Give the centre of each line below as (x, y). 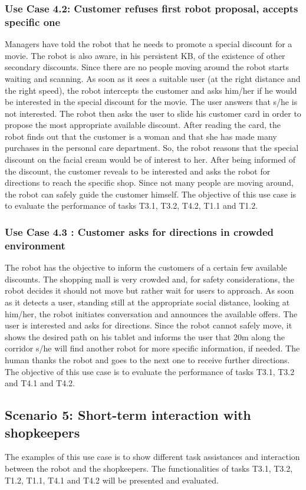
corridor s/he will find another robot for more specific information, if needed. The (152, 348)
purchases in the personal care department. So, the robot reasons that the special (152, 148)
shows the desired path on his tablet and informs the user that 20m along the (145, 336)
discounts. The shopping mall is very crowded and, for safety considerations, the (150, 279)
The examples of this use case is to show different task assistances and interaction (152, 457)
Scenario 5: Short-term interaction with (128, 415)
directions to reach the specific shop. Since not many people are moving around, (149, 182)
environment (35, 245)
